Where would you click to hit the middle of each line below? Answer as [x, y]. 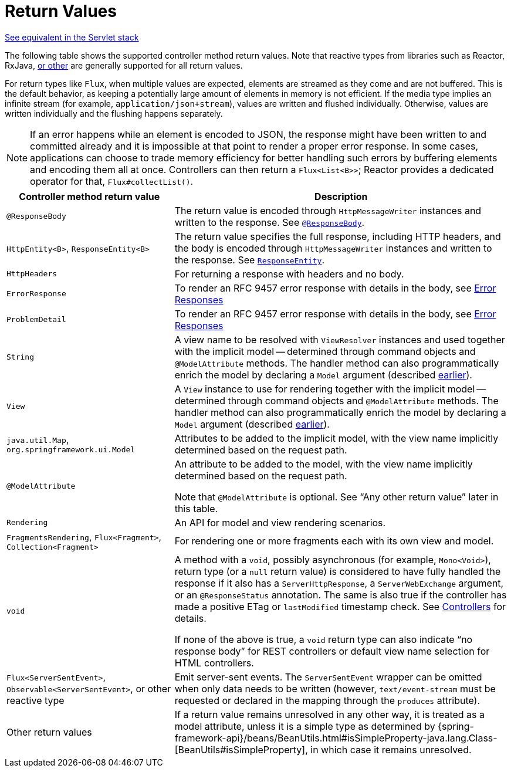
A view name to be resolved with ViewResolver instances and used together [340, 339]
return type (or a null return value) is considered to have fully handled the [338, 571]
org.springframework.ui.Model [71, 450]
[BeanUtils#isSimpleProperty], [241, 749]
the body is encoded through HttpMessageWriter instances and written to [333, 248]
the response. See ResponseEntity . [250, 260]
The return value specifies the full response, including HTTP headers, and [338, 236]
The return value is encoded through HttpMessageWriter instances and [328, 210]
